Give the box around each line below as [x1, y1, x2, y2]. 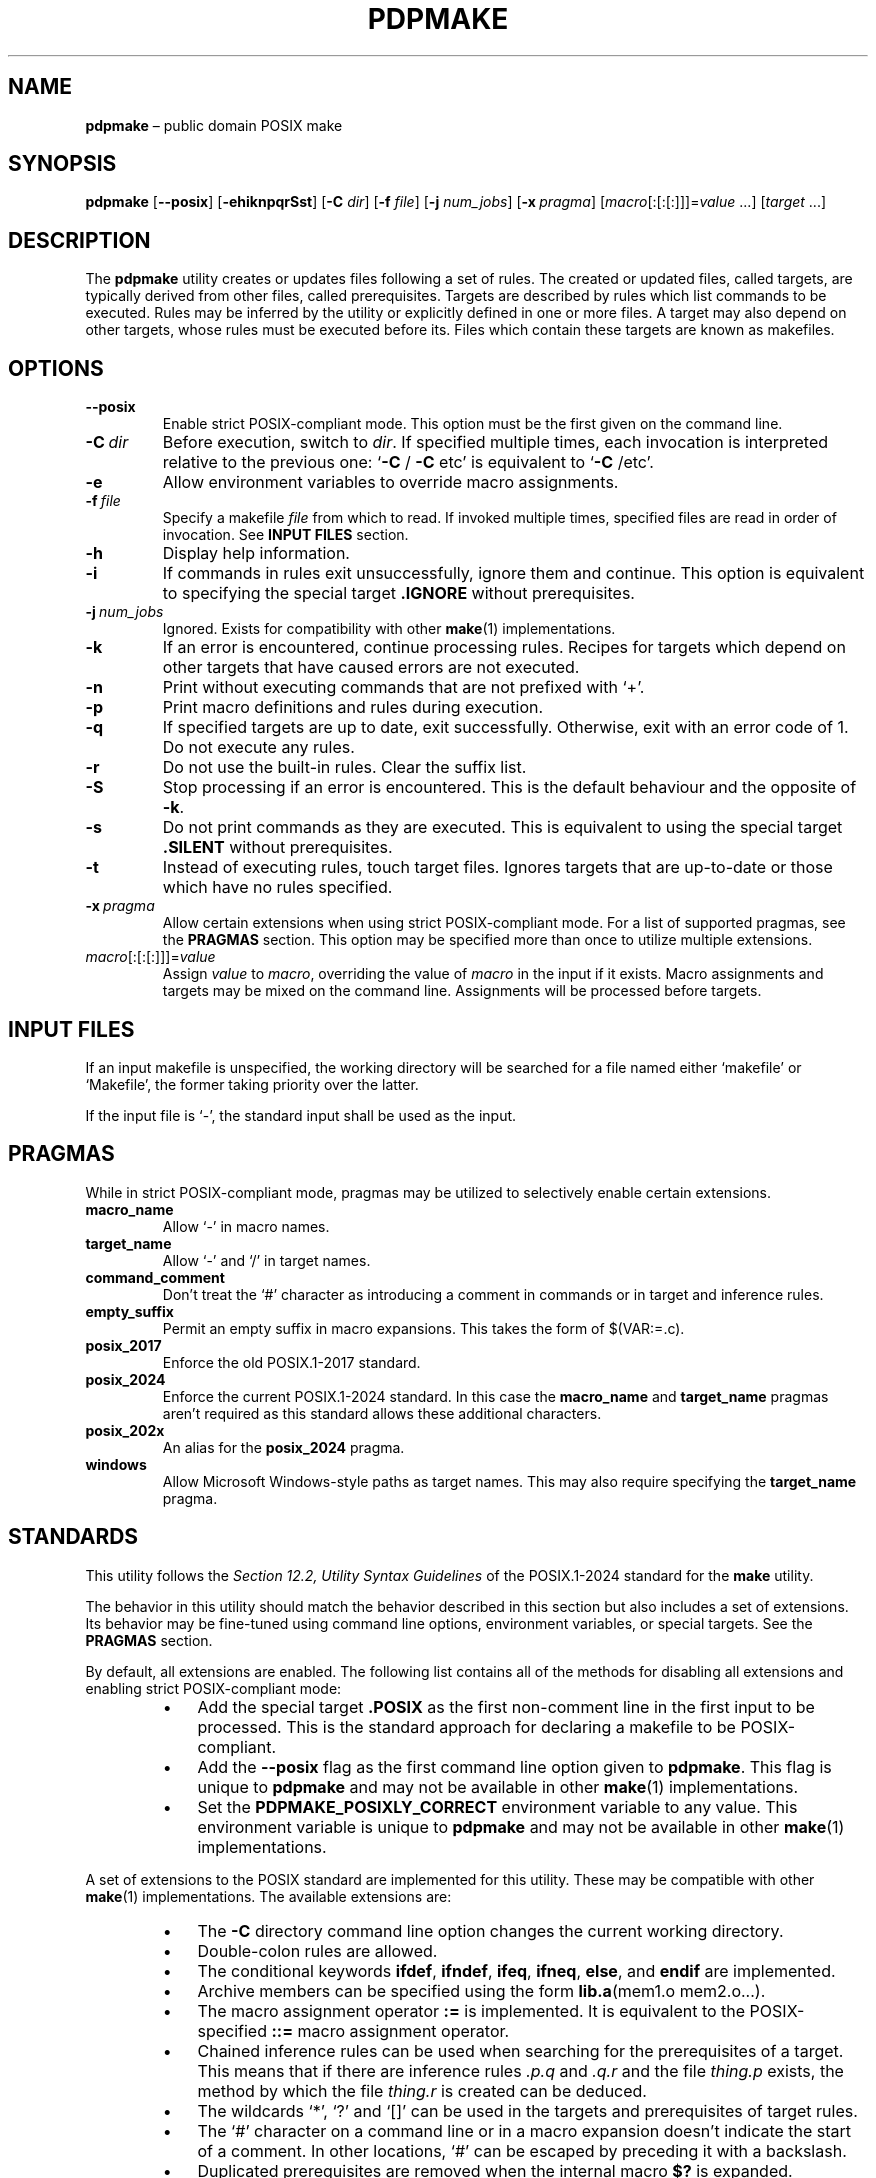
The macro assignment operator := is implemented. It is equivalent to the [197, 2000, 746, 2021]
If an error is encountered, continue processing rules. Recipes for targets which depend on [162, 637, 846, 658]
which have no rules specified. [162, 877, 393, 898]
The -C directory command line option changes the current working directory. [197, 1920, 784, 1941]
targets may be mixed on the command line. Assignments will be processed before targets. [162, 982, 762, 1000]
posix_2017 [85, 1336, 162, 1354]
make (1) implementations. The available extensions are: [85, 1887, 452, 1905]
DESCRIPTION [8, 227, 151, 253]
